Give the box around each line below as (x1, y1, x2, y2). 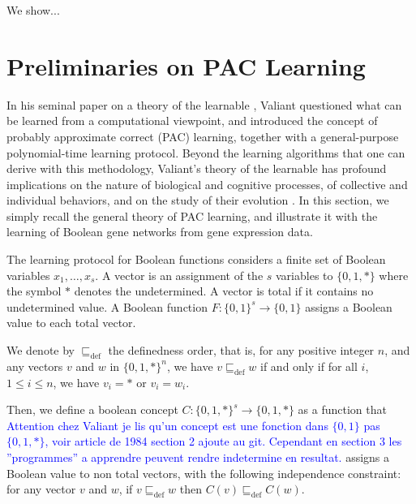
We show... (6, 2, 60, 18)
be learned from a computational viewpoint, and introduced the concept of (6, 112, 378, 129)
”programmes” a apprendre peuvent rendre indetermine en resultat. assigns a (6, 449, 390, 465)
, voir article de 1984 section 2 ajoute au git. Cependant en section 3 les (45, 433, 402, 450)
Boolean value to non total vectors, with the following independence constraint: (6, 464, 401, 481)
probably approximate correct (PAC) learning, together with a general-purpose (6, 127, 399, 144)
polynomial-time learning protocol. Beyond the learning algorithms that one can (6, 144, 405, 161)
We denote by (6, 342, 75, 359)
